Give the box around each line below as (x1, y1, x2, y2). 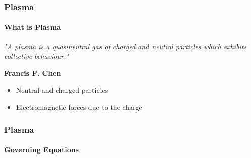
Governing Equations (4, 144, 79, 155)
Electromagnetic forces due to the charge (16, 102, 142, 112)
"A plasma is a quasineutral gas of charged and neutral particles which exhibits (4, 41, 247, 51)
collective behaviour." (4, 51, 69, 61)
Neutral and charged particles (16, 85, 108, 95)
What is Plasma (4, 22, 61, 32)
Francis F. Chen (4, 67, 61, 78)
